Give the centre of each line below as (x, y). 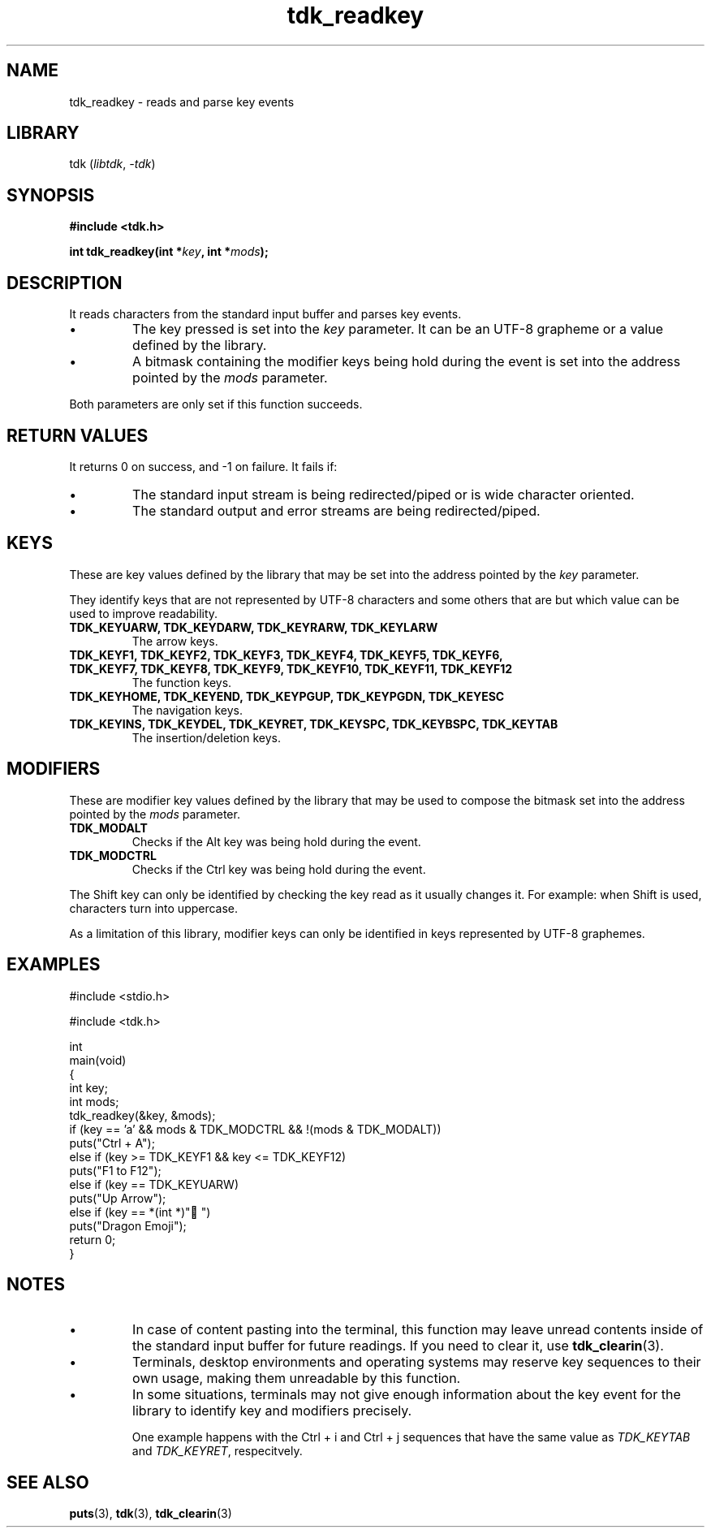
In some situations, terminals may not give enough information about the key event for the (407, 1395)
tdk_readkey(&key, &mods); (142, 1115)
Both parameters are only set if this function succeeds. (216, 404)
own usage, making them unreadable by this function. (297, 1378)
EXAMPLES (54, 965)
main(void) (98, 1060)
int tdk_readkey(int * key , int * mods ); (169, 252)
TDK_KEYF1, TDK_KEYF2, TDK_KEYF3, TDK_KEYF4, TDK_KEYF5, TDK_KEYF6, (286, 655)
